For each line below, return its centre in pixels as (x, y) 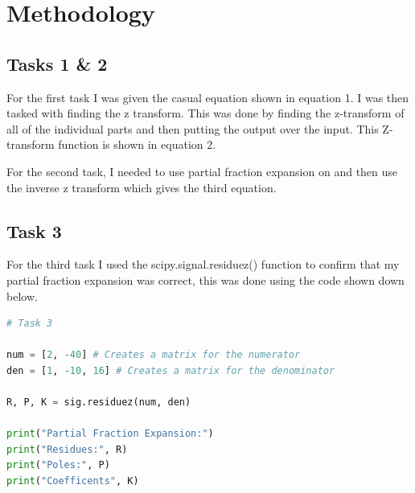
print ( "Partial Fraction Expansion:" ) (110, 434)
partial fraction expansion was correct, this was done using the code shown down (205, 279)
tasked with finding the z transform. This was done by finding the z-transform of (205, 113)
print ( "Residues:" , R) (67, 449)
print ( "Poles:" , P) (58, 465)
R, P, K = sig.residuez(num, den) (99, 403)
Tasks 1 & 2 (57, 63)
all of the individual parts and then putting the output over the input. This (193, 128)
